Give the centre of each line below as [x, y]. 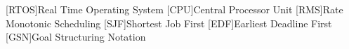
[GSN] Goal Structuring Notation [76, 37]
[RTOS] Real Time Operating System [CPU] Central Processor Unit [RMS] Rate [174, 9]
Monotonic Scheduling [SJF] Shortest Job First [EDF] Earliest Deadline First [169, 23]
